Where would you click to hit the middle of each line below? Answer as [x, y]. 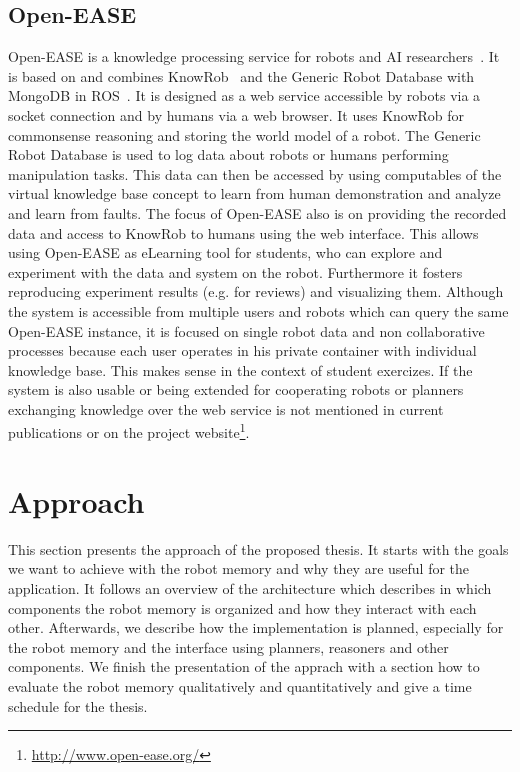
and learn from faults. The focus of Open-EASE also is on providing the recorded [257, 212]
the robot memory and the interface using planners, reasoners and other [228, 646]
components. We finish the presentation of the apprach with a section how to [244, 666]
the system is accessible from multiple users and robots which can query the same [258, 310]
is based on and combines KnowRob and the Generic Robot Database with [241, 75]
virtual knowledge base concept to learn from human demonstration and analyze [254, 193]
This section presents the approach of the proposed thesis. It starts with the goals [258, 548]
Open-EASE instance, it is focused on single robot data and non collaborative [246, 330]
